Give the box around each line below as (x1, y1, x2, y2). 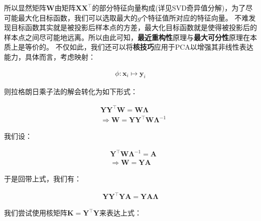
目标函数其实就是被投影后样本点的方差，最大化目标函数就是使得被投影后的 (11, 22, 257, 33)
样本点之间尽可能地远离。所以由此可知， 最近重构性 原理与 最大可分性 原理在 (4, 32, 250, 42)
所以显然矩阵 (4, 3, 46, 13)
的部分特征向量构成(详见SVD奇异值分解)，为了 (92, 3, 246, 13)
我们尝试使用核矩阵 (4, 207, 67, 218)
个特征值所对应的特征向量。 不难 (141, 12, 249, 23)
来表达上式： (99, 207, 142, 218)
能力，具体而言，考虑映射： (4, 51, 95, 62)
